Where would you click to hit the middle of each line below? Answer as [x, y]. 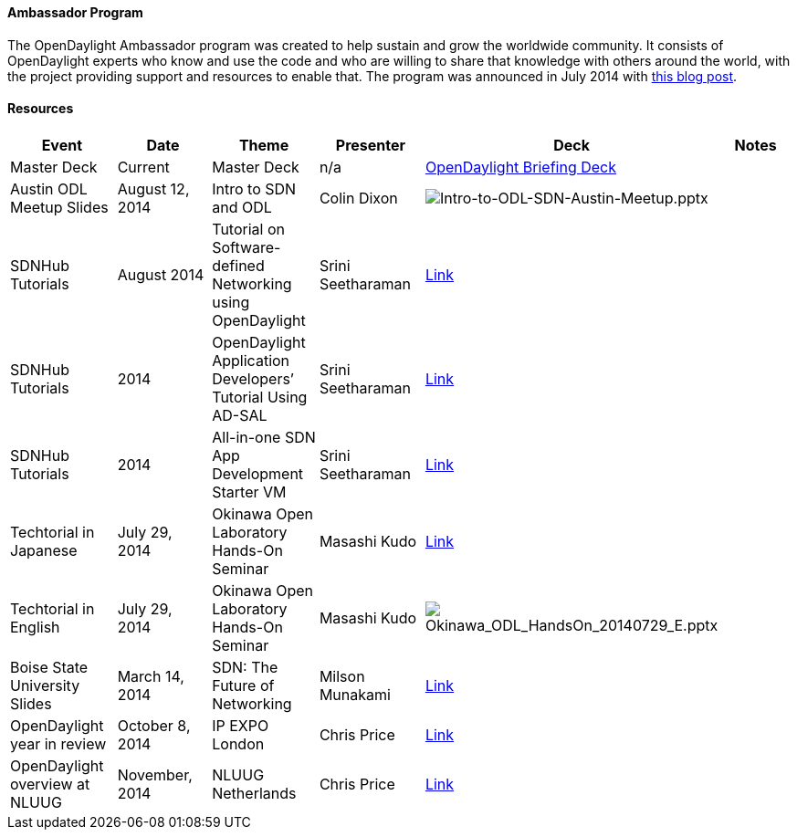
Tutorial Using [260, 397]
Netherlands [254, 793]
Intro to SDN [254, 188]
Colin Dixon [358, 198]
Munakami [355, 694]
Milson [342, 676]
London [238, 743]
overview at [50, 784]
